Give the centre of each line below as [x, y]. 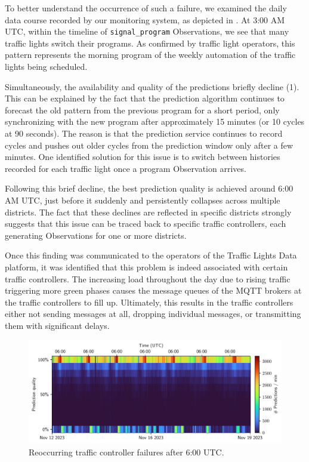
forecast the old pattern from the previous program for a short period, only [142, 110]
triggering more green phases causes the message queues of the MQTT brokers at [153, 290]
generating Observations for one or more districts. [96, 235]
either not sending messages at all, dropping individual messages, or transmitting [153, 314]
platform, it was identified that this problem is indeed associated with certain [146, 267]
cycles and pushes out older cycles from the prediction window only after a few [149, 145]
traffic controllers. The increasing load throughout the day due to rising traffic [148, 278]
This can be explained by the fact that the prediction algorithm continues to [145, 98]
